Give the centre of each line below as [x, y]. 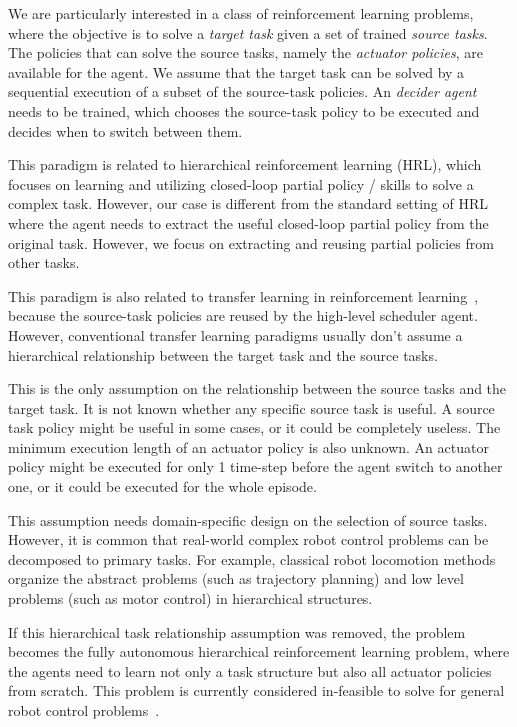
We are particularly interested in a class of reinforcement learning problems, [241, 13]
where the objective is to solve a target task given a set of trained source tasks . [248, 32]
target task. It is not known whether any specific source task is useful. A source [251, 407]
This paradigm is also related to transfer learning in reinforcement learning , [243, 295]
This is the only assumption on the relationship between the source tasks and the [257, 388]
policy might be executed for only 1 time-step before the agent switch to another [255, 466]
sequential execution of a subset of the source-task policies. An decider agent [242, 91]
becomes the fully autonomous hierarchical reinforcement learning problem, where [259, 651]
